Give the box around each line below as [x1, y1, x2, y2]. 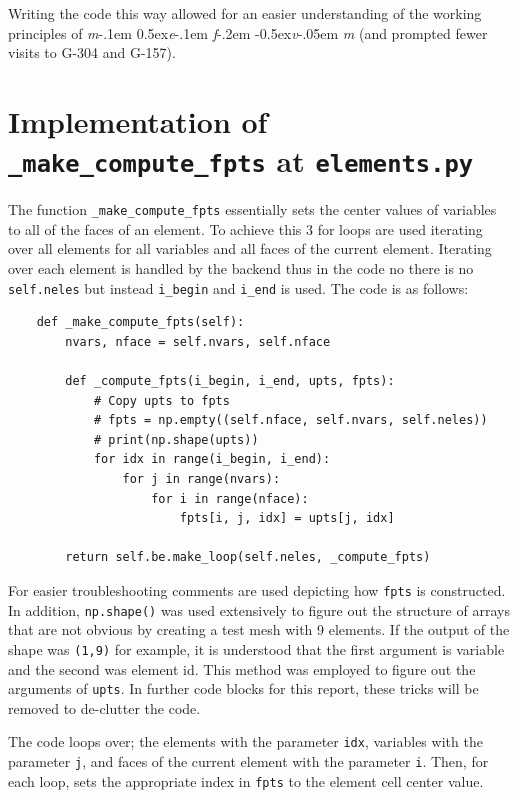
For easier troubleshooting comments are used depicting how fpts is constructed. [8, 580, 506, 601]
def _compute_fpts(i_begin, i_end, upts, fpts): [65, 374, 395, 389]
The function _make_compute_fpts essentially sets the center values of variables [8, 199, 497, 220]
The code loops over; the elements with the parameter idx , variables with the [8, 731, 483, 752]
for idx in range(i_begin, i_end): [93, 452, 331, 467]
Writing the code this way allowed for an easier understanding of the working [8, 3, 482, 23]
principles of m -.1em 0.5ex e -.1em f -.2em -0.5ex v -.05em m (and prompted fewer [8, 22, 488, 43]
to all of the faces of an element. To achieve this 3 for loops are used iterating [8, 218, 483, 239]
